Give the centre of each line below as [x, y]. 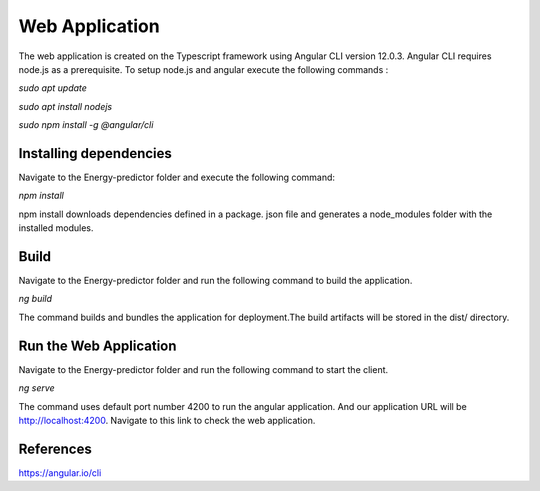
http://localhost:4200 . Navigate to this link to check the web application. [167, 420]
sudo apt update [52, 88]
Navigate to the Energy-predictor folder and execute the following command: [176, 177]
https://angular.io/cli [60, 472]
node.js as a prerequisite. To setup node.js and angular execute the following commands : [203, 69]
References [55, 448]
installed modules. [56, 228]
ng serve [36, 388]
